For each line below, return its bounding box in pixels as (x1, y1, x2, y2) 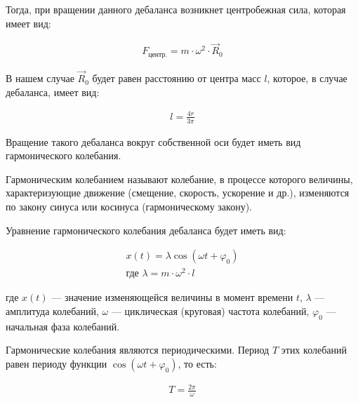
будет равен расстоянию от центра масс (92, 71, 261, 86)
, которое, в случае (267, 71, 347, 86)
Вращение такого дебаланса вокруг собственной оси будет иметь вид (6, 134, 301, 149)
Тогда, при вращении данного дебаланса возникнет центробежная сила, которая (6, 2, 346, 16)
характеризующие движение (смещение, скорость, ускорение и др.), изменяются (6, 185, 350, 200)
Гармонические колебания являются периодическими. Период (6, 342, 270, 357)
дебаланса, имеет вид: (6, 84, 100, 99)
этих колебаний (281, 342, 347, 357)
